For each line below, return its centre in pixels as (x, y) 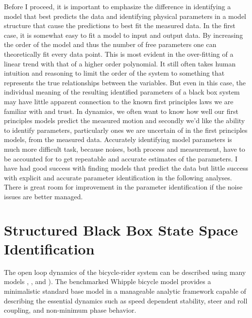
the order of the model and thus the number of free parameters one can (110, 44)
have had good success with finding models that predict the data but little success (126, 168)
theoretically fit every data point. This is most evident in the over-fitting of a (119, 54)
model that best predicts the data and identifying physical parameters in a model (125, 16)
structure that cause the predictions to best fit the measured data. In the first (120, 25)
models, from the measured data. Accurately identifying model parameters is (118, 139)
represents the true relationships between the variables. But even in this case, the (125, 82)
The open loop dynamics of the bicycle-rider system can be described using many (125, 272)
